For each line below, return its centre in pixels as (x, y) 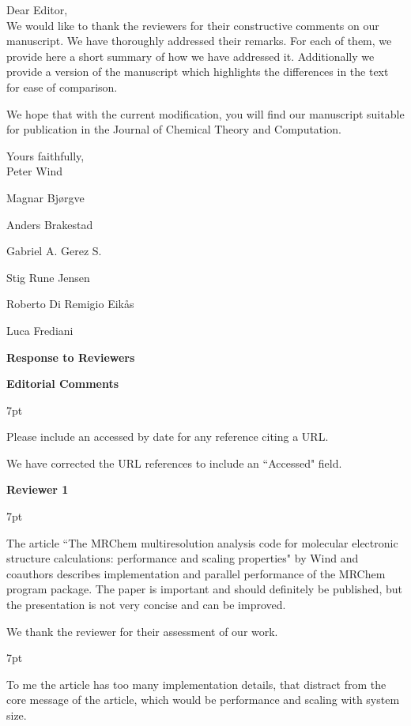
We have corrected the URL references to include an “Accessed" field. (174, 463)
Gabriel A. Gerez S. (54, 251)
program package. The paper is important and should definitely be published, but (204, 589)
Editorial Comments (63, 384)
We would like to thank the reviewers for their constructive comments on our (193, 25)
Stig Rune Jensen (48, 277)
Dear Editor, (37, 9)
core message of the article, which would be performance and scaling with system (203, 700)
